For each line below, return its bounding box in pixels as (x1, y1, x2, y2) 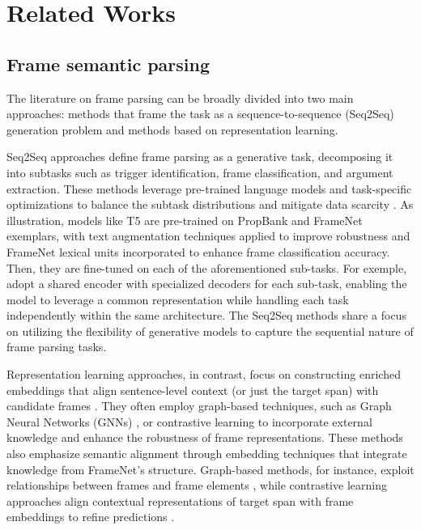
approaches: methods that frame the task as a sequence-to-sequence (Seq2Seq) (6, 105, 394, 122)
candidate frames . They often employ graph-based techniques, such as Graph (6, 397, 392, 414)
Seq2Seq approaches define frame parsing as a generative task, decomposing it (6, 148, 393, 165)
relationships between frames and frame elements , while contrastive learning (6, 477, 387, 494)
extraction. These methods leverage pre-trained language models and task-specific (6, 180, 412, 197)
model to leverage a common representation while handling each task (6, 290, 349, 307)
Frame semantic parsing (6, 51, 210, 76)
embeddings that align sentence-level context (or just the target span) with (6, 381, 379, 398)
